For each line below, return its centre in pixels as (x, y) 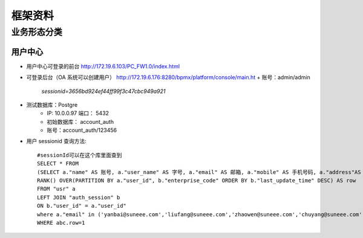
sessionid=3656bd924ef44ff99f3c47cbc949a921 (103, 91)
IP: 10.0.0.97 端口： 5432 (78, 113)
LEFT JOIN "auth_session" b (79, 197)
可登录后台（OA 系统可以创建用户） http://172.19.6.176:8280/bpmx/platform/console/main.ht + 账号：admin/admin (168, 77)
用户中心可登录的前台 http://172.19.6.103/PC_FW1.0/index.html (103, 66)
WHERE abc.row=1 (61, 223)
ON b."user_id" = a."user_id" (82, 206)
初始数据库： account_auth (80, 121)
